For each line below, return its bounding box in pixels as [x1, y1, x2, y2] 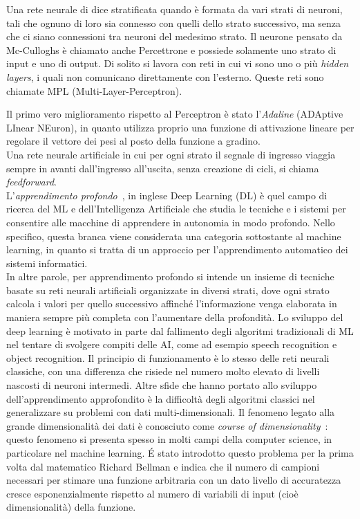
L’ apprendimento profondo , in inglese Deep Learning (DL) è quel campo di [6, 188, 328, 202]
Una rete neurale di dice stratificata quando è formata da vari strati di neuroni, [6, 2, 343, 16]
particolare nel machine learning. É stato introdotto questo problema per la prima [6, 446, 354, 459]
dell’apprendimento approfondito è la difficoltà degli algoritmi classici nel [6, 391, 315, 406]
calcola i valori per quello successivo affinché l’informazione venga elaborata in [6, 296, 337, 311]
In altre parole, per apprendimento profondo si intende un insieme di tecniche [6, 269, 334, 284]
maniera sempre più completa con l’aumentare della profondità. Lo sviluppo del [6, 310, 343, 325]
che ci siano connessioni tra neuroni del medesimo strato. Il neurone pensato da [6, 29, 343, 44]
